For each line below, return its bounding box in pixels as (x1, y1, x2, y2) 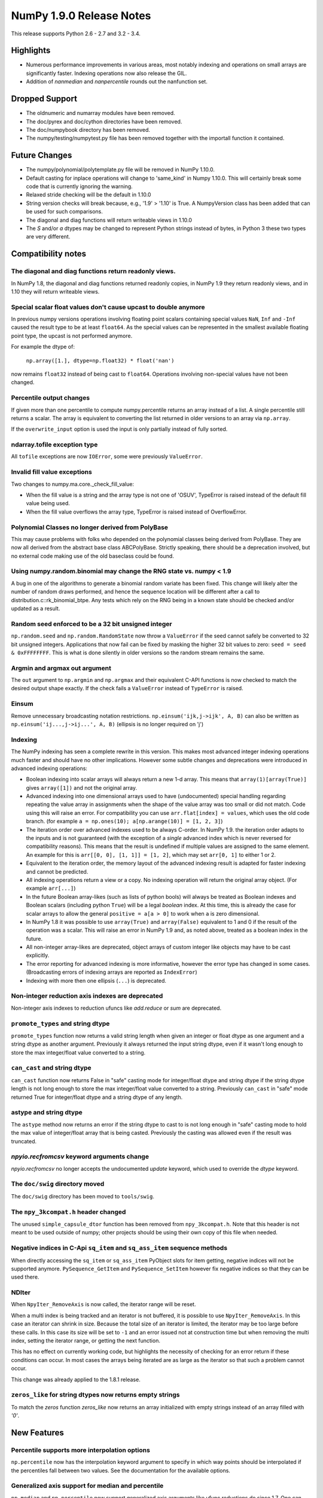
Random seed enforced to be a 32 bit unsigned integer (11, 620, 173, 628)
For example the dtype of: (11, 343, 75, 351)
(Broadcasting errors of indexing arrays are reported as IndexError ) (26, 968, 197, 976)
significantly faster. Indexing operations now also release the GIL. (26, 70, 187, 77)
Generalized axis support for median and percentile (11, 1482, 164, 1490)
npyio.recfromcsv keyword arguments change (11, 1152, 150, 1161)
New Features (11, 1427, 64, 1437)
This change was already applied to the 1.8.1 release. (11, 1376, 141, 1383)
